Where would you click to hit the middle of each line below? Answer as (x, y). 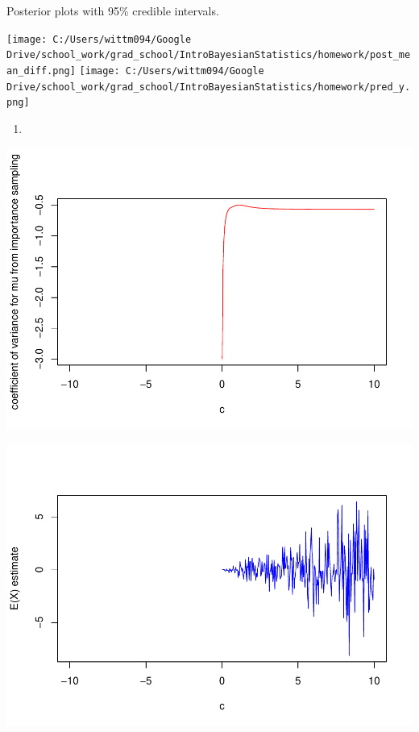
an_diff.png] (41, 71)
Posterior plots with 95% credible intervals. (113, 10)
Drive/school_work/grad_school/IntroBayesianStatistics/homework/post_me (209, 55)
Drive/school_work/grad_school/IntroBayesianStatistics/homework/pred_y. (209, 87)
